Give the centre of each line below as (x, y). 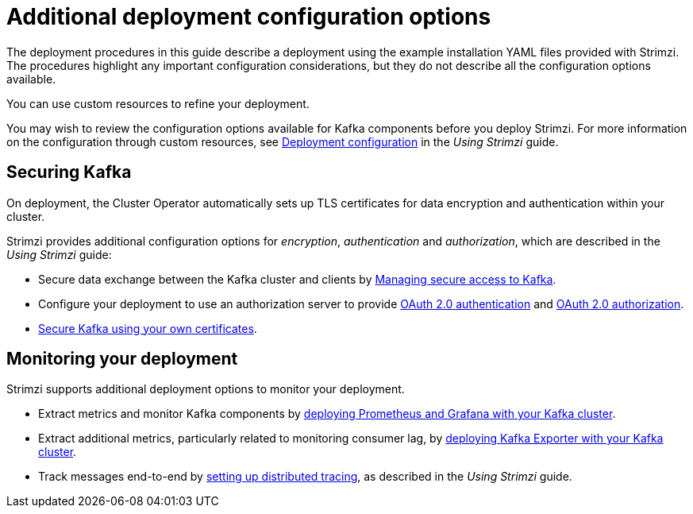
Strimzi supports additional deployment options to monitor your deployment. (206, 389)
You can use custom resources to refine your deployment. (158, 103)
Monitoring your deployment (122, 359)
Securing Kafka (69, 172)
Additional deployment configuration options (249, 17)
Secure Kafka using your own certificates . (148, 328)
